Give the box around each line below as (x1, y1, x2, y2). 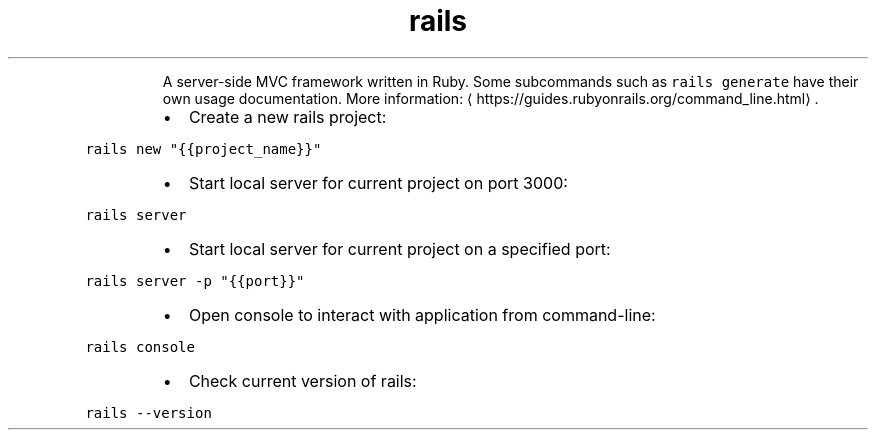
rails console (85, 338, 195, 355)
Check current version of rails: (188, 370, 417, 391)
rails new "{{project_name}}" (85, 140, 322, 157)
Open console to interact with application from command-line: (188, 304, 656, 325)
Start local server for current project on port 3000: (188, 172, 568, 193)
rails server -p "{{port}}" (85, 272, 305, 289)
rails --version (85, 404, 212, 421)
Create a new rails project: (188, 106, 387, 127)
